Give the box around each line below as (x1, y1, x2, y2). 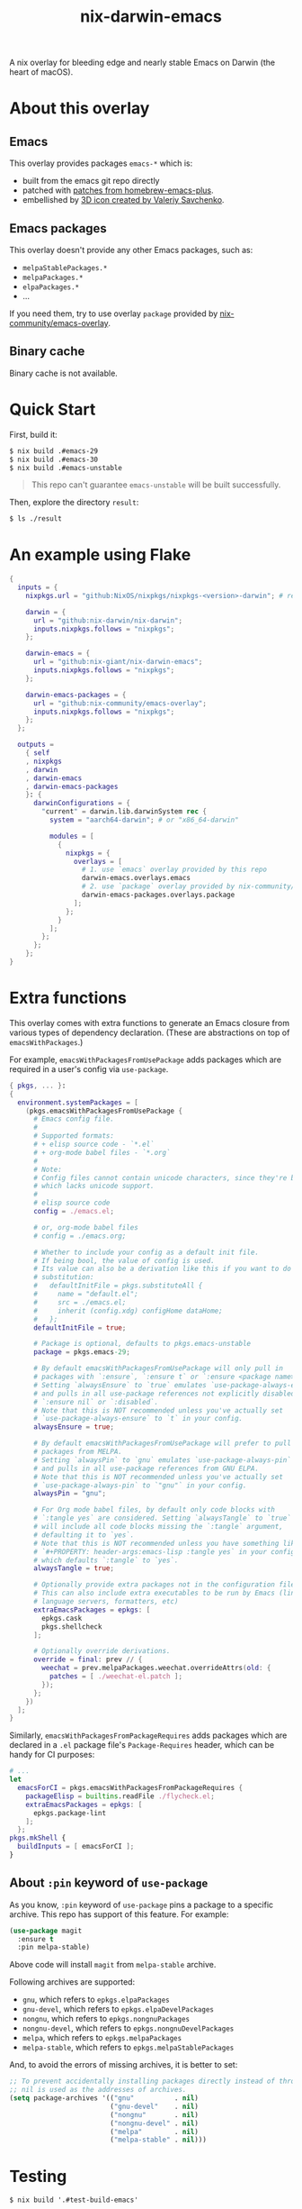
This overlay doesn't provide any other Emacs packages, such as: (9, 245, 253, 255)
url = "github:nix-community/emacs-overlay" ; (32, 698, 207, 708)
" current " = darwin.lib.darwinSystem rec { (41, 807, 207, 816)
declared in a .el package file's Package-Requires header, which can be (9, 1740, 275, 1750)
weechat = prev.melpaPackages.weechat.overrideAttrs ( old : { (41, 1664, 271, 1673)
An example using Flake (9, 545, 191, 565)
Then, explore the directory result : (9, 497, 139, 508)
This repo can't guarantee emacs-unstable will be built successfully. (31, 479, 281, 490)
